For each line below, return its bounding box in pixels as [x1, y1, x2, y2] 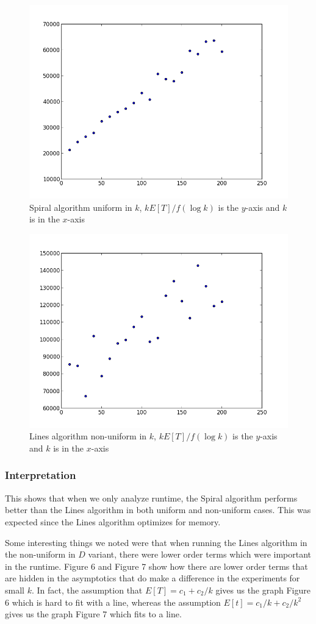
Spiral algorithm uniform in [29, 200, 132, 213]
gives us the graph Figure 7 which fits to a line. [5, 608, 182, 620]
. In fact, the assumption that [31, 583, 143, 596]
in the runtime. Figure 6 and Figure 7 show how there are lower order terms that [5, 559, 308, 572]
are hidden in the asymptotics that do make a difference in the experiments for [5, 572, 300, 584]
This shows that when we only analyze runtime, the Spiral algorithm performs [5, 491, 298, 504]
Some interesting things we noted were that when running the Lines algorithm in [5, 536, 307, 548]
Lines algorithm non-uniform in [29, 430, 147, 442]
